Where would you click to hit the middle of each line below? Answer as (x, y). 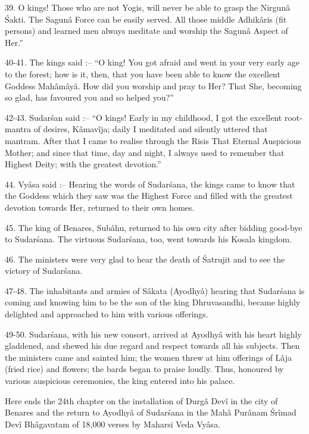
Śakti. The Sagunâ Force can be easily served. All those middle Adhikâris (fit (146, 19)
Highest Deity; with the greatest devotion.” (83, 164)
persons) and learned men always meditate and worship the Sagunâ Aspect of (146, 31)
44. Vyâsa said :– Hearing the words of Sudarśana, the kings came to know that (150, 184)
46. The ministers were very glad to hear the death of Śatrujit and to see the (145, 259)
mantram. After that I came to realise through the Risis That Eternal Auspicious (153, 140)
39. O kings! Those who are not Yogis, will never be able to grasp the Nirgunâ (148, 7)
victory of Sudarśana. (44, 271)
